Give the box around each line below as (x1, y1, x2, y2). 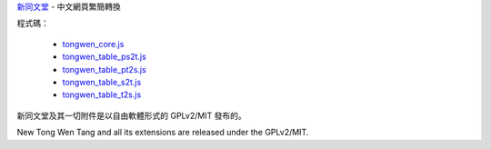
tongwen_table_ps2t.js (62, 51, 147, 63)
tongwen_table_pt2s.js (62, 64, 147, 74)
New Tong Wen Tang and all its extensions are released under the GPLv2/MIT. (16, 127, 309, 138)
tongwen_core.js (62, 38, 125, 49)
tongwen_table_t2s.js (62, 89, 142, 100)
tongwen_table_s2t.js (62, 76, 142, 87)
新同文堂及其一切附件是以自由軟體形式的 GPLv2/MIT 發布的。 (16, 110, 247, 121)
